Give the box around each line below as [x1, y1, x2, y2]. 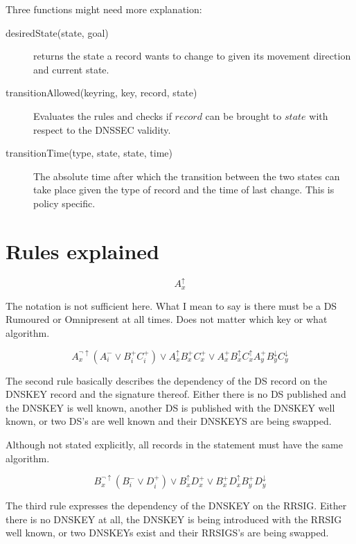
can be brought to [205, 108, 282, 123]
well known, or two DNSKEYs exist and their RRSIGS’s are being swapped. [6, 525, 329, 540]
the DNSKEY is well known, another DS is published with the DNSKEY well [6, 400, 335, 414]
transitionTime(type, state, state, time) [6, 146, 172, 160]
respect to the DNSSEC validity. [33, 122, 171, 137]
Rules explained [6, 236, 159, 265]
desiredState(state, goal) [6, 25, 109, 40]
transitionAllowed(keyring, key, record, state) [6, 85, 197, 100]
